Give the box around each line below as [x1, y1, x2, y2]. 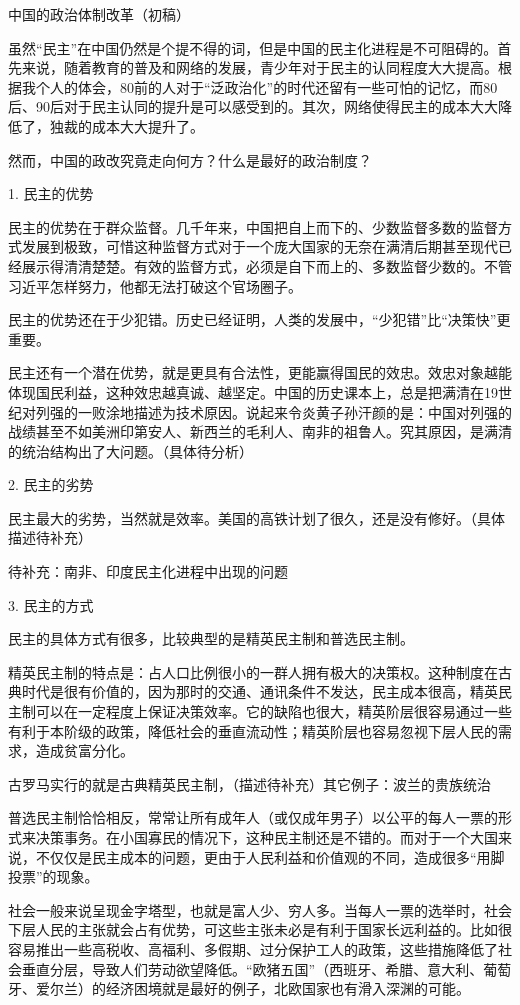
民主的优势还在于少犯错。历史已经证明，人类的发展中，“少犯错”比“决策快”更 [8, 309, 511, 330]
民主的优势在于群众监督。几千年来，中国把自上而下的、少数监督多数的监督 [8, 216, 498, 237]
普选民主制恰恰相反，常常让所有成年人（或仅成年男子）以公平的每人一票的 [8, 807, 498, 828]
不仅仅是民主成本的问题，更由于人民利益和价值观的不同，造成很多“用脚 [35, 846, 505, 867]
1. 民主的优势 [8, 183, 94, 204]
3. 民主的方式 [8, 594, 94, 615]
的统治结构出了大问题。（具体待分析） [8, 440, 253, 461]
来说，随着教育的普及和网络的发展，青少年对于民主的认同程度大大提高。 [21, 57, 498, 78]
